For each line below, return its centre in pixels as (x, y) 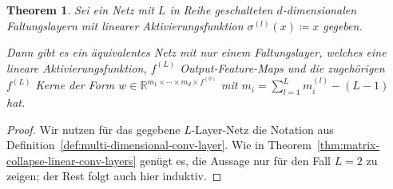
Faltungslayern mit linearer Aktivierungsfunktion (125, 25)
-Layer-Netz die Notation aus (262, 129)
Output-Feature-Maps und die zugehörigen (282, 67)
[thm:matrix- (348, 145)
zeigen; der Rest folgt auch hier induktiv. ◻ (114, 176)
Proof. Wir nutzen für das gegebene (93, 129)
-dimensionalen (320, 10)
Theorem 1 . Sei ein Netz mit (80, 10)
